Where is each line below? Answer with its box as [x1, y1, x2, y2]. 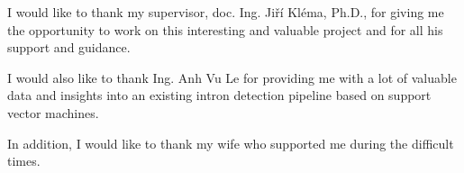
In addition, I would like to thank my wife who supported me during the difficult [7, 133, 454, 152]
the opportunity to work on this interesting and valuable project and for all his [7, 20, 443, 39]
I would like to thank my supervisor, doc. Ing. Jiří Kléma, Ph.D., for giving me [7, 3, 444, 21]
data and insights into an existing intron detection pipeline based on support [7, 86, 432, 105]
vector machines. [7, 103, 99, 122]
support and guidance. [7, 38, 131, 57]
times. [7, 151, 41, 170]
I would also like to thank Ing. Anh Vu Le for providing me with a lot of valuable [7, 68, 457, 86]
